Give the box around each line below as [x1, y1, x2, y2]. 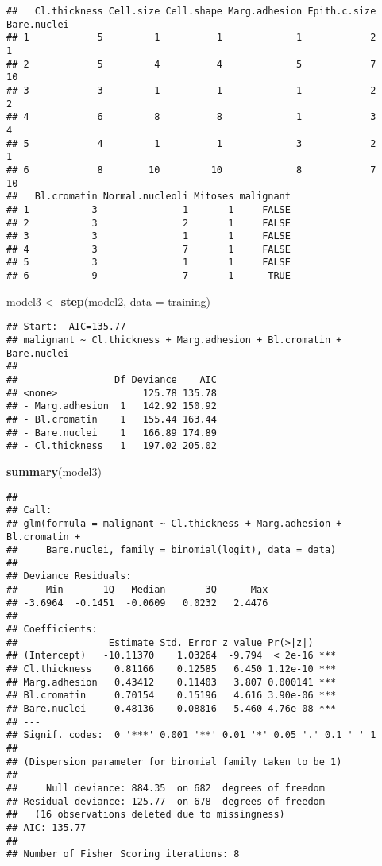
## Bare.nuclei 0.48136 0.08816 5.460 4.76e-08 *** [6, 703, 337, 715]
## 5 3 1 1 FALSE [6, 257, 291, 269]
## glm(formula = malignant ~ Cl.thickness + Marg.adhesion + [6, 517, 342, 529]
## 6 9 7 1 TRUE [6, 270, 291, 282]
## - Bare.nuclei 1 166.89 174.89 [6, 427, 217, 439]
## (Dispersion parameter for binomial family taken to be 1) [6, 756, 342, 767]
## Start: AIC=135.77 [6, 321, 126, 333]
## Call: [6, 505, 52, 516]
